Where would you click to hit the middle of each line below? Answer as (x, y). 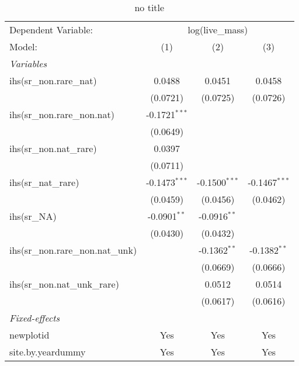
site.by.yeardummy (48, 352)
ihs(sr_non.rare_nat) (53, 80)
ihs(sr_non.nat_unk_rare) (64, 284)
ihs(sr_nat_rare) (44, 182)
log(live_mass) (218, 30)
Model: (24, 46)
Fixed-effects (35, 318)
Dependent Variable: (51, 30)
